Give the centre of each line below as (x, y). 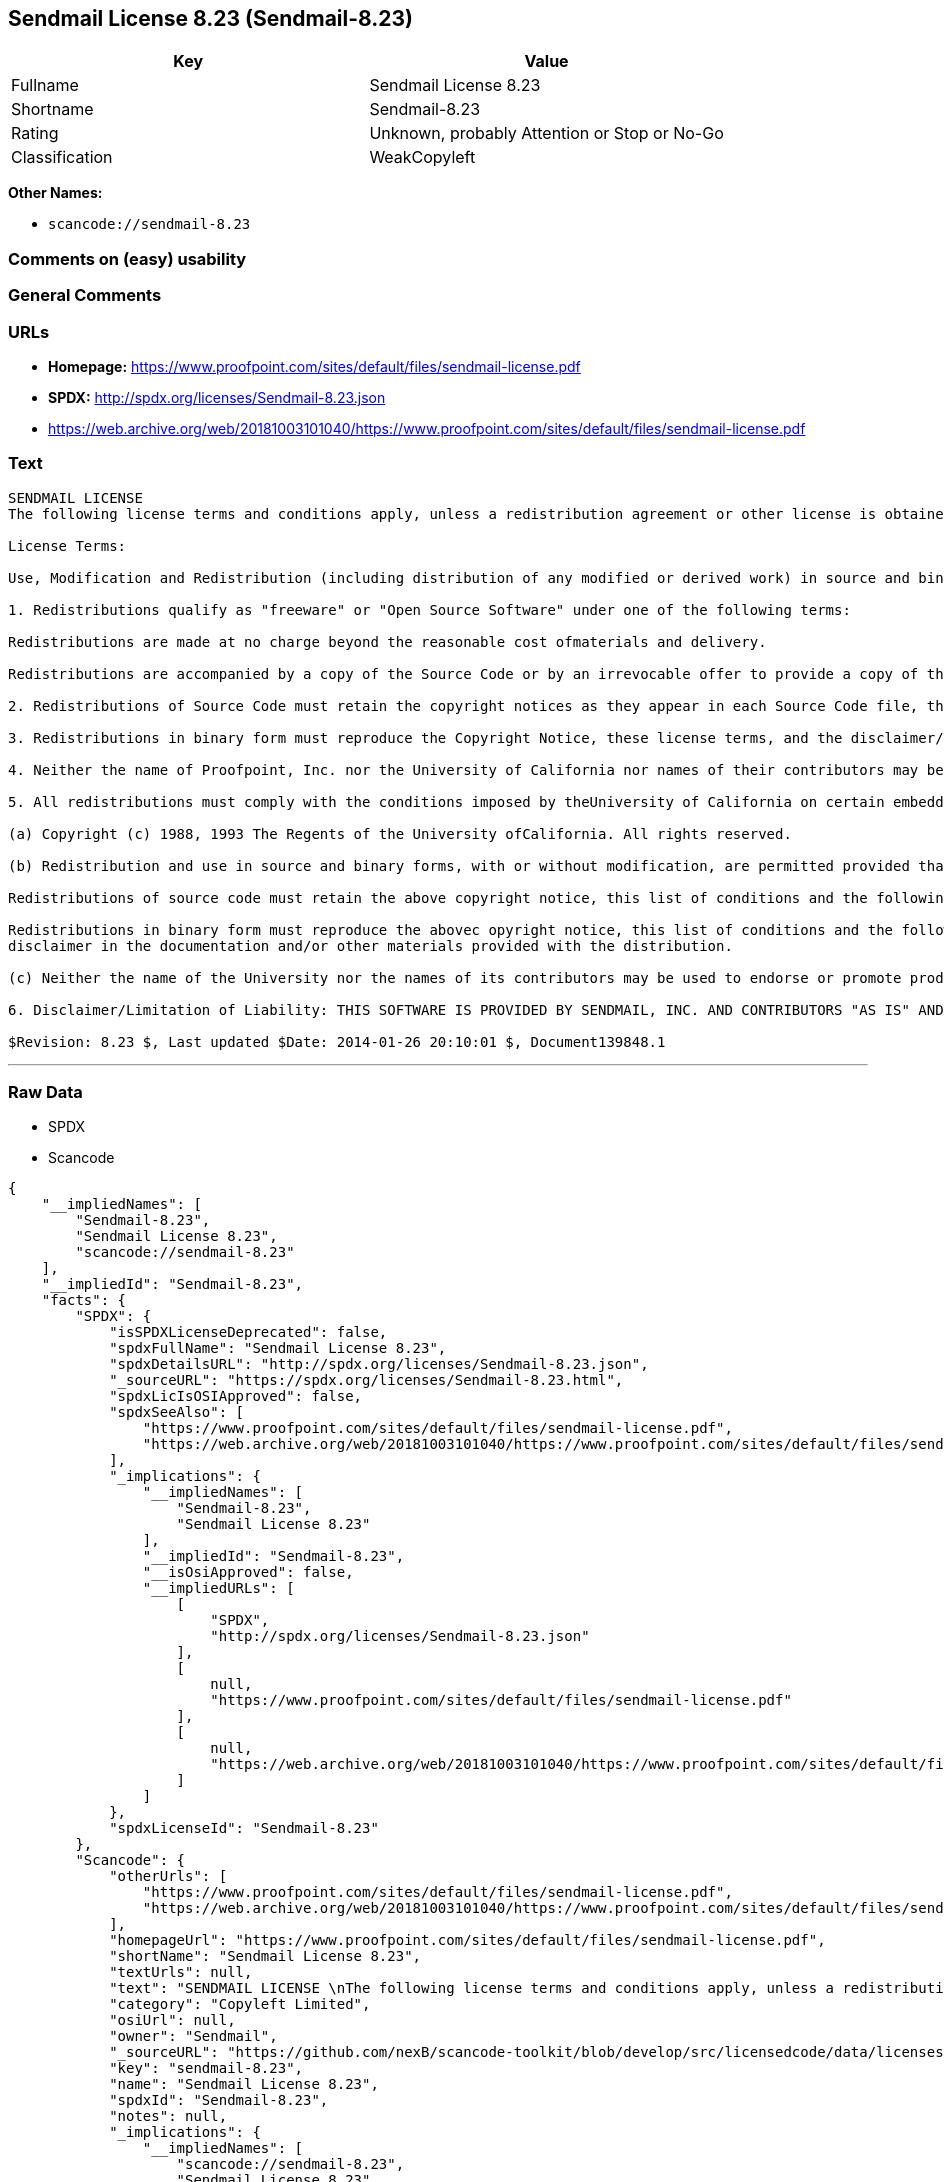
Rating (35, 133)
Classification (62, 157)
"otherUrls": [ (168, 1876)
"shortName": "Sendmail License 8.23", (265, 1956)
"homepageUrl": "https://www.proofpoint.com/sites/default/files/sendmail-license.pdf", (467, 1940)
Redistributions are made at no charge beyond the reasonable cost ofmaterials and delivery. (387, 641)
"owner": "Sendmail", (193, 2036)
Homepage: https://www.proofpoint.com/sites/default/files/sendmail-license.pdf (314, 366)
